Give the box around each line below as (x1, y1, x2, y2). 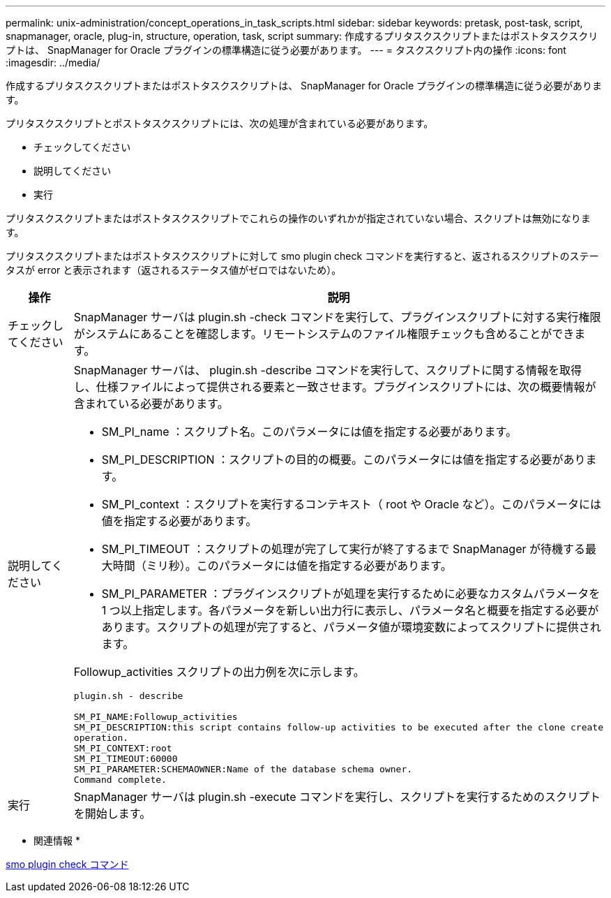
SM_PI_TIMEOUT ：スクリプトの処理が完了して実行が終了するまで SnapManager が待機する (101, 542, 585, 556)
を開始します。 (73, 807, 151, 820)
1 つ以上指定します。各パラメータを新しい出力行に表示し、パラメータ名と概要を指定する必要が (101, 603, 599, 617)
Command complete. (73, 774, 167, 785)
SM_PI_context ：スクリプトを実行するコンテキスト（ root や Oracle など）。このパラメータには (101, 497, 602, 511)
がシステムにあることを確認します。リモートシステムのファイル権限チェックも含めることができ (73, 327, 575, 341)
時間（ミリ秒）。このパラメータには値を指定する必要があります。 (112, 559, 452, 573)
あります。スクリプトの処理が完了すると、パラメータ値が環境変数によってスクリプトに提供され (101, 620, 601, 634)
